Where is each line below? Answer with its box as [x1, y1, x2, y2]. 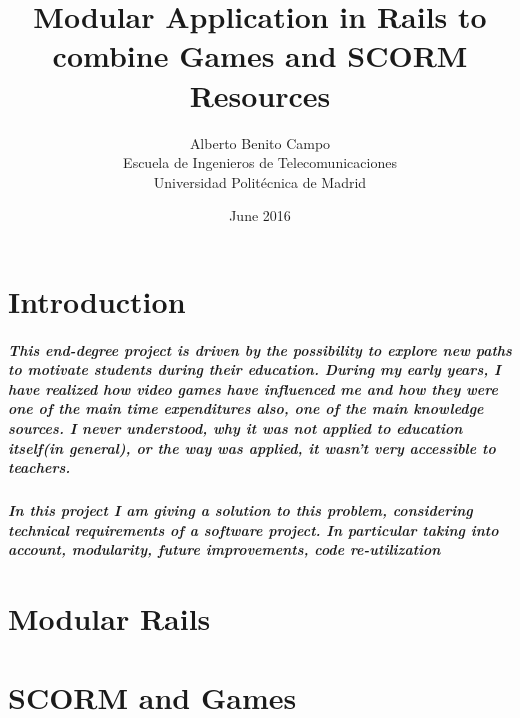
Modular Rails [8, 598, 211, 639]
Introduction [8, 280, 186, 321]
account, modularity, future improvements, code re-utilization [8, 539, 441, 560]
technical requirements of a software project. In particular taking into [8, 519, 499, 540]
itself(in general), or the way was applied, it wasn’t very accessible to [8, 437, 496, 458]
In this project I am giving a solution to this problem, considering [8, 500, 473, 521]
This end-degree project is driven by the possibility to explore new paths [8, 339, 512, 360]
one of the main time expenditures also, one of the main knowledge [8, 398, 484, 419]
